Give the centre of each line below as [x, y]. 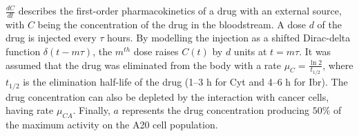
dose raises [156, 51]
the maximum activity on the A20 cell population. [112, 124]
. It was [315, 51]
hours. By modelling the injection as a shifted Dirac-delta [229, 38]
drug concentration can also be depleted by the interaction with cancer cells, [167, 96]
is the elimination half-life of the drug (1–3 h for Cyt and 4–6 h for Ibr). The [185, 82]
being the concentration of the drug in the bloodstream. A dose [172, 24]
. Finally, [91, 110]
